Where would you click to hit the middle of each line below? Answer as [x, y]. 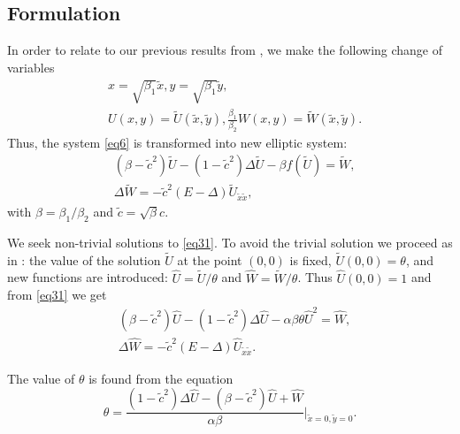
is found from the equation [161, 378]
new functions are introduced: [88, 277]
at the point [210, 259]
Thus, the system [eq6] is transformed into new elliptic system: [177, 142]
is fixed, [310, 259]
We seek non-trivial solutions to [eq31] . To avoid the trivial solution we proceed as [230, 242]
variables [31, 67]
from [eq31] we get [57, 295]
